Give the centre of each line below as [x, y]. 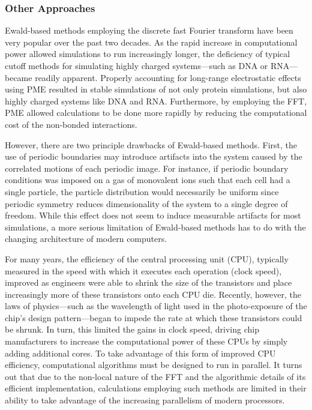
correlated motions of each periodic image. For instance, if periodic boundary [147, 168]
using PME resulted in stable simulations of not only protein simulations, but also [156, 89]
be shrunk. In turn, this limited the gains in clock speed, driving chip [132, 329]
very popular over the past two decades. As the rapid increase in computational [151, 42]
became [19, 77]
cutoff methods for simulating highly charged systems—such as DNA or [136, 65]
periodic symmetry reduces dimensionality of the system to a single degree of [146, 203]
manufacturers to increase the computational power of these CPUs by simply [146, 341]
